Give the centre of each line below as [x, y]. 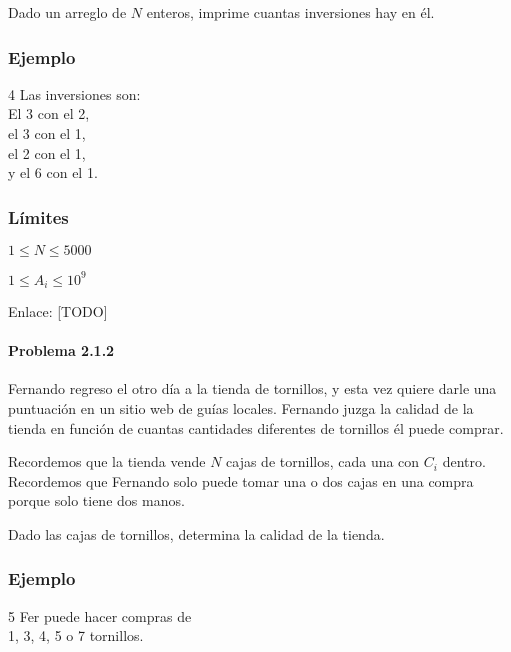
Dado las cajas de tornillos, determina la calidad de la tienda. [196, 533]
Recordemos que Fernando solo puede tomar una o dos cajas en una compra [241, 480]
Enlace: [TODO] [58, 310]
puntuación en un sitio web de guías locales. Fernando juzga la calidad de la [241, 407]
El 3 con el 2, [49, 113]
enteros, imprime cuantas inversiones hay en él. [290, 12]
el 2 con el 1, [47, 152]
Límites [38, 216]
